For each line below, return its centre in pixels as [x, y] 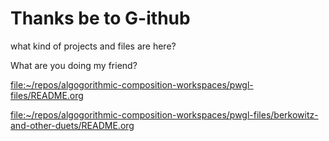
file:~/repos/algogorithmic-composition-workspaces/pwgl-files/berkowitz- [164, 114]
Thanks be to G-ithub [100, 18]
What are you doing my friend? [74, 65]
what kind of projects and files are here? [93, 46]
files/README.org [47, 95]
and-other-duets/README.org [72, 125]
